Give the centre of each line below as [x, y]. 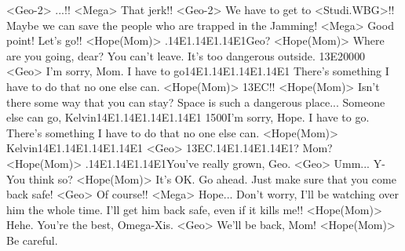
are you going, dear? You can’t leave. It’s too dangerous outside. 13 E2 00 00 [186, 55]
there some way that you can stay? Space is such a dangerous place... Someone [196, 102]
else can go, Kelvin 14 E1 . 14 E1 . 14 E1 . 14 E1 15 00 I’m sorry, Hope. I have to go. [188, 117]
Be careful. [32, 240]
